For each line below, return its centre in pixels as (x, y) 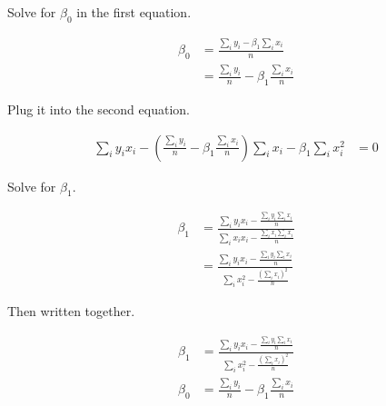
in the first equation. (134, 12)
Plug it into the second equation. (99, 109)
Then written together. (71, 311)
